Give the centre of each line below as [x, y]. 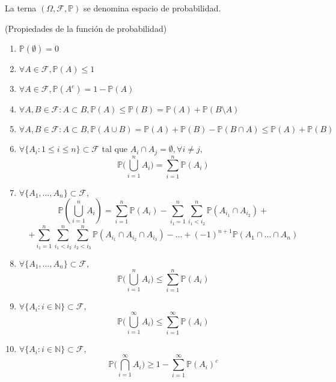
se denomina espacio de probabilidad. [152, 8]
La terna [21, 8]
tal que [115, 149]
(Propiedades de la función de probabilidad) [86, 28]
